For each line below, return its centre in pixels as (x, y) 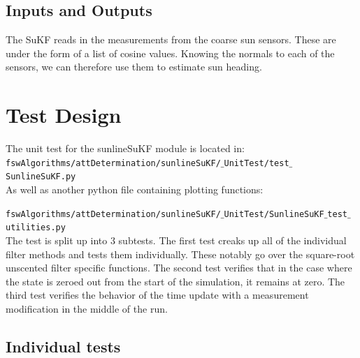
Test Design (64, 115)
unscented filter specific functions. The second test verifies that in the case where (179, 268)
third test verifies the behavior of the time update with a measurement (157, 295)
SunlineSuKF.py (41, 177)
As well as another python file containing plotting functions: (135, 189)
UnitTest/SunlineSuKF (274, 214)
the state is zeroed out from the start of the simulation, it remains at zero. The (175, 281)
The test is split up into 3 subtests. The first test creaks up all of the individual (176, 240)
